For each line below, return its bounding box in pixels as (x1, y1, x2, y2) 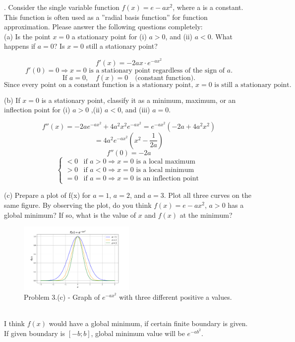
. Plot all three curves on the (164, 190, 251, 200)
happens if (4, 41, 36, 51)
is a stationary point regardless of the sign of (89, 67, 225, 74)
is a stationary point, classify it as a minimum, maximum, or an (41, 94, 236, 105)
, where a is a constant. (173, 2, 243, 12)
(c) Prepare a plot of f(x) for (4, 190, 91, 200)
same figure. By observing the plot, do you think (4, 199, 152, 210)
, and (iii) (121, 104, 150, 115)
